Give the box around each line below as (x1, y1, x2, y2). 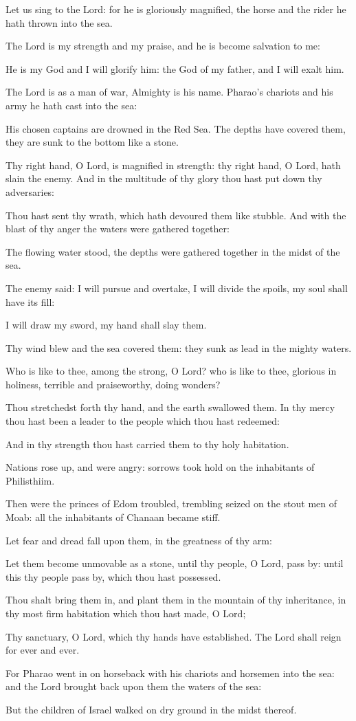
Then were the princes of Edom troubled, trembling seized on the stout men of (5, 496, 337, 511)
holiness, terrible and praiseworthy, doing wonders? (5, 377, 221, 391)
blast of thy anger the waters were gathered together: (5, 221, 230, 236)
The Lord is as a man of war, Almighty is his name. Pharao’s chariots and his (5, 85, 333, 99)
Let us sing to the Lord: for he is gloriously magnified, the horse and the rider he (5, 2, 346, 16)
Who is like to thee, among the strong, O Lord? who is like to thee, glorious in (5, 364, 337, 378)
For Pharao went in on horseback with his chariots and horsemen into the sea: (5, 665, 335, 680)
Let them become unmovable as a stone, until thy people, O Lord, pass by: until (5, 556, 344, 570)
